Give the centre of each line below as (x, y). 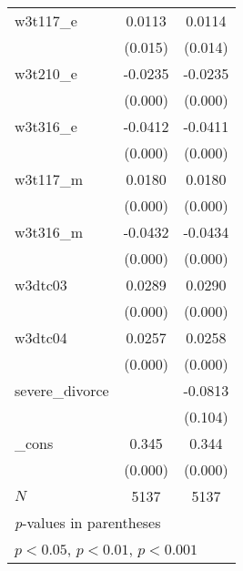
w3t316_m (49, 232)
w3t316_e (46, 126)
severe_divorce (62, 390)
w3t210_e (46, 73)
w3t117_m (49, 179)
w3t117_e (46, 20)
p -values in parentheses (88, 522)
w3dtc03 (41, 285)
